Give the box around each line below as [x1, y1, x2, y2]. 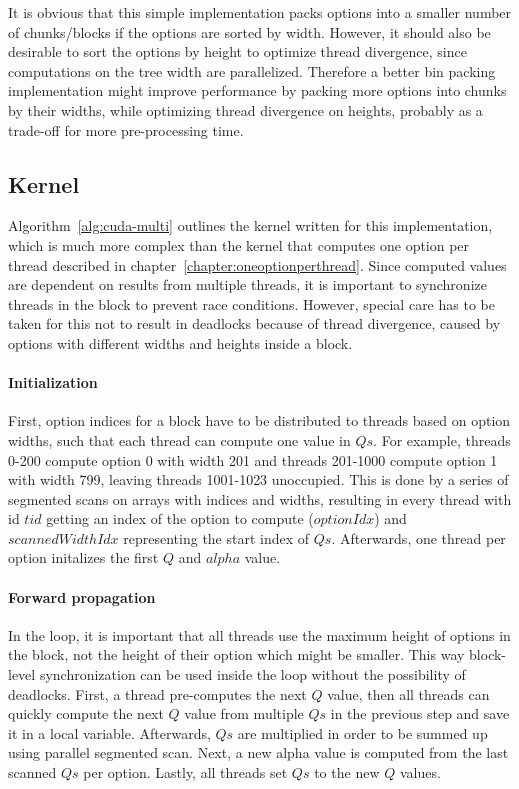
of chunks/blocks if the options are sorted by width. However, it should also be [8, 21, 491, 42]
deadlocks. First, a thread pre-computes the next [8, 683, 307, 704]
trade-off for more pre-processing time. [8, 119, 244, 140]
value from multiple [184, 703, 304, 724]
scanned [8, 762, 57, 783]
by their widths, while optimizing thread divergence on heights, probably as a [8, 99, 483, 120]
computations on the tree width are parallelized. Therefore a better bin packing [8, 60, 496, 81]
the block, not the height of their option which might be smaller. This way [8, 644, 465, 665]
